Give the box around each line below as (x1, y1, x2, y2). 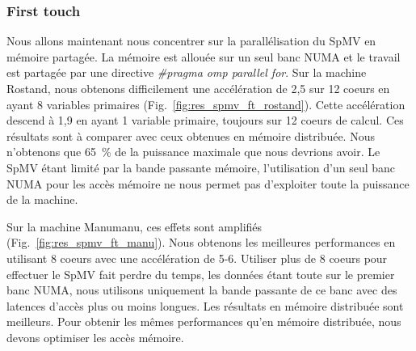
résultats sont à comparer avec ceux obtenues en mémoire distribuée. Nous (6, 127, 375, 144)
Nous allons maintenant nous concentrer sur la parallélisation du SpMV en (6, 32, 376, 49)
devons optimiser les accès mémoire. (6, 328, 184, 345)
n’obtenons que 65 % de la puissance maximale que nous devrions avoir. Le (6, 143, 380, 160)
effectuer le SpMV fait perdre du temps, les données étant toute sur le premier (6, 265, 395, 282)
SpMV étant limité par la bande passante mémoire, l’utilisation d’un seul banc (6, 159, 396, 175)
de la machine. (6, 191, 78, 208)
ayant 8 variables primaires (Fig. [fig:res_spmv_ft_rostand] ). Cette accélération (6, 95, 405, 112)
